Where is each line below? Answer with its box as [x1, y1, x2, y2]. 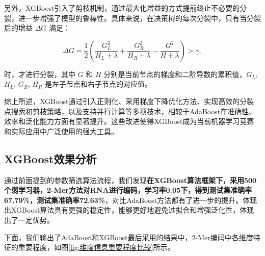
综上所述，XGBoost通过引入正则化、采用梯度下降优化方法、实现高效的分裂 [4, 95, 254, 106]
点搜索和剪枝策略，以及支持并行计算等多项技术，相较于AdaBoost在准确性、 [4, 106, 256, 116]
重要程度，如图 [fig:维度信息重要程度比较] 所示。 [18, 242, 175, 252]
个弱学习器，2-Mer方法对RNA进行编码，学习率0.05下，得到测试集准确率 [4, 185, 252, 195]
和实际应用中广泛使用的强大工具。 [4, 125, 118, 136]
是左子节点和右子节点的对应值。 [44, 79, 152, 89]
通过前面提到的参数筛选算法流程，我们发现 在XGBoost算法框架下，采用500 [4, 174, 257, 185]
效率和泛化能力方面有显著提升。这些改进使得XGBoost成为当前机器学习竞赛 [4, 116, 254, 126]
